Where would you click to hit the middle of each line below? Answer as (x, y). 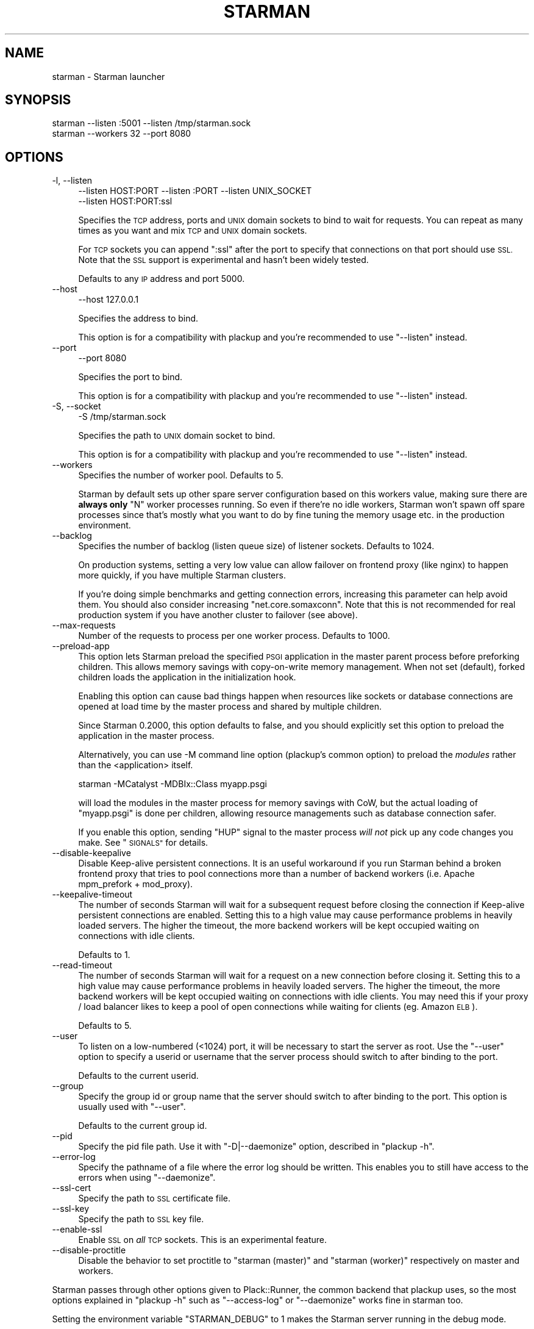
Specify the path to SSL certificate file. (154, 1198)
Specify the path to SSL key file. (141, 1219)
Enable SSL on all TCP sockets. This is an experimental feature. (203, 1240)
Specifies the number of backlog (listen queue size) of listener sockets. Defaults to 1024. (256, 546)
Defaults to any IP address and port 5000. (162, 279)
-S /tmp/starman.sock (122, 417)
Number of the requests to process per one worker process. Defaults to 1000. (234, 636)
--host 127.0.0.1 (109, 300)
